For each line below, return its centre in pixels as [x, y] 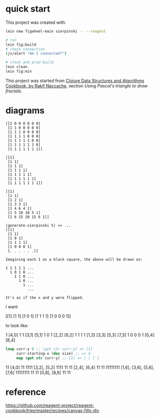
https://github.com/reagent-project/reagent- [50, 405]
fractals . [14, 91]
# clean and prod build [30, 62]
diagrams [25, 111]
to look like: [17, 325]
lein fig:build [21, 45]
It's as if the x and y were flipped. [45, 298]
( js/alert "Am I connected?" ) [36, 54]
